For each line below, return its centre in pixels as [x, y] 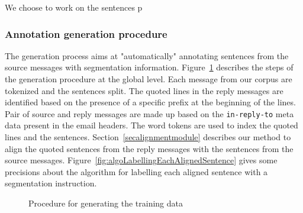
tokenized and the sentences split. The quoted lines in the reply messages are [144, 90]
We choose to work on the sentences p [74, 7]
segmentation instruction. [51, 183]
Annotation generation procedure [86, 33]
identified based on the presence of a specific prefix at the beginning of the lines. [150, 102]
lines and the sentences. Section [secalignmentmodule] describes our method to [148, 137]
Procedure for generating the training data [106, 203]
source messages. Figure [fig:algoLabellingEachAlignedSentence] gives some [141, 160]
